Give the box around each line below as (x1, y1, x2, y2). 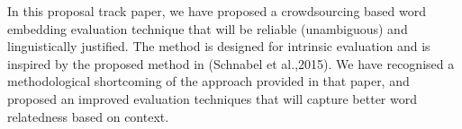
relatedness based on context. (7, 107, 169, 125)
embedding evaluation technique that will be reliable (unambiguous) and (7, 19, 408, 38)
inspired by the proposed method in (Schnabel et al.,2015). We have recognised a (7, 54, 455, 73)
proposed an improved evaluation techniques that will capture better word (7, 89, 417, 107)
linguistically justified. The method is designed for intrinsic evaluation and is (7, 37, 430, 56)
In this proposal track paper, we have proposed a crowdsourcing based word (7, 2, 426, 20)
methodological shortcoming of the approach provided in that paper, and (7, 72, 410, 90)
